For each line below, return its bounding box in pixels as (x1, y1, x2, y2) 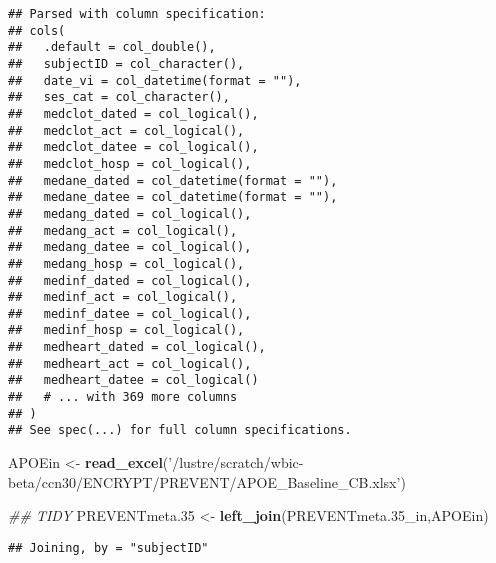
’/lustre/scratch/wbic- (168, 452, 304, 473)
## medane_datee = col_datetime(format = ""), (8, 190, 338, 205)
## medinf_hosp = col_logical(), (8, 323, 245, 338)
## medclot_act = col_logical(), (8, 123, 245, 138)
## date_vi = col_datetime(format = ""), (8, 73, 302, 88)
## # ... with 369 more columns (8, 390, 238, 405)
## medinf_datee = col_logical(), (8, 306, 252, 321)
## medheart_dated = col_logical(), (8, 340, 266, 355)
